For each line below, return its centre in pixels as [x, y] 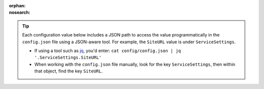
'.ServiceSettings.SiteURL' [68, 58]
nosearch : [20, 13]
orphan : [17, 6]
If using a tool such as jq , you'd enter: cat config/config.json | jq [108, 51]
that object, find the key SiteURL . [68, 71]
